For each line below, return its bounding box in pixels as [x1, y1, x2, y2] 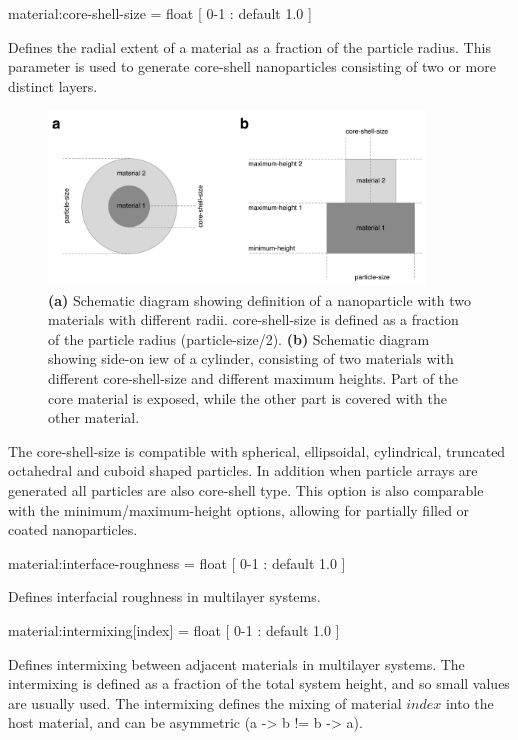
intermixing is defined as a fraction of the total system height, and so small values [8, 673, 510, 694]
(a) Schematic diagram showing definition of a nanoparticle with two [48, 289, 472, 310]
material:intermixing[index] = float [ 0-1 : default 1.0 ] [8, 619, 340, 640]
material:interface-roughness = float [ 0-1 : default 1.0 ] [8, 552, 346, 573]
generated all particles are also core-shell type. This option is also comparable [8, 479, 484, 500]
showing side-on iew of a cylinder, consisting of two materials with [48, 348, 454, 369]
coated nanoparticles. [8, 519, 138, 540]
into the [445, 692, 494, 713]
